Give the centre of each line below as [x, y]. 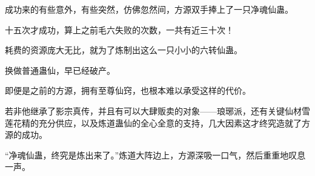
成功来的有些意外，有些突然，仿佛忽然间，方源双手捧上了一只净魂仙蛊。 [149, 9]
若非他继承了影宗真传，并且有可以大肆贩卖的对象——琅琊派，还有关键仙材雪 [157, 110]
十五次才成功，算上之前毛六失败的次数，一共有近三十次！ [119, 29]
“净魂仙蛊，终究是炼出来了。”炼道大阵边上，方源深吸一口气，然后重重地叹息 [155, 155]
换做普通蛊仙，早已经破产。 [60, 70]
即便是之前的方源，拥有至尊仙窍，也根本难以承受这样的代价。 [128, 90]
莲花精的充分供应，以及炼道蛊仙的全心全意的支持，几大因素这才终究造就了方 [157, 122]
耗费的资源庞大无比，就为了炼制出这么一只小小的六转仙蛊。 [124, 50]
